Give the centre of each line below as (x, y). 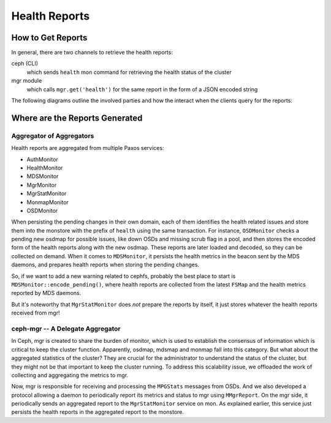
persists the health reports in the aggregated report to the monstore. (97, 412)
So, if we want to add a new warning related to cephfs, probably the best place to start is (124, 276)
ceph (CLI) (25, 64)
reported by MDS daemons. (46, 293)
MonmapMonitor (48, 202)
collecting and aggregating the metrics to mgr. (70, 375)
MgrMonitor (42, 185)
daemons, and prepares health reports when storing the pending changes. (105, 265)
